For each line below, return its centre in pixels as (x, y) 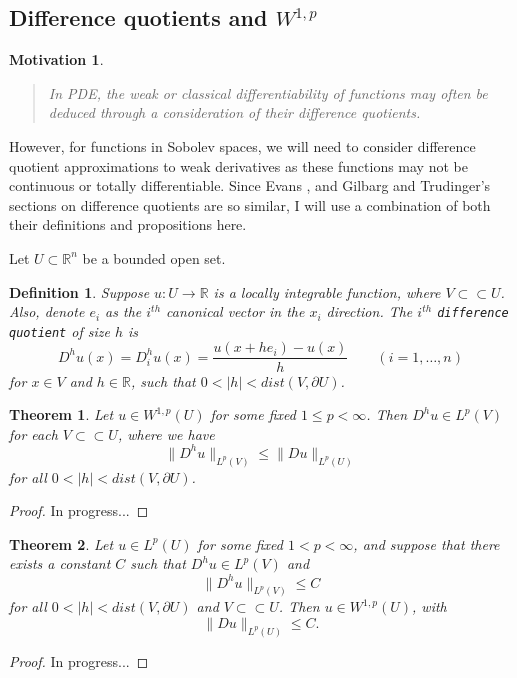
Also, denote (47, 311)
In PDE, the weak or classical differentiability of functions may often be (268, 92)
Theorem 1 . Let (61, 414)
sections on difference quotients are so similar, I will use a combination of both (250, 204)
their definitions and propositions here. (128, 224)
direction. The (369, 311)
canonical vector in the (235, 311)
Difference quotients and (138, 17)
